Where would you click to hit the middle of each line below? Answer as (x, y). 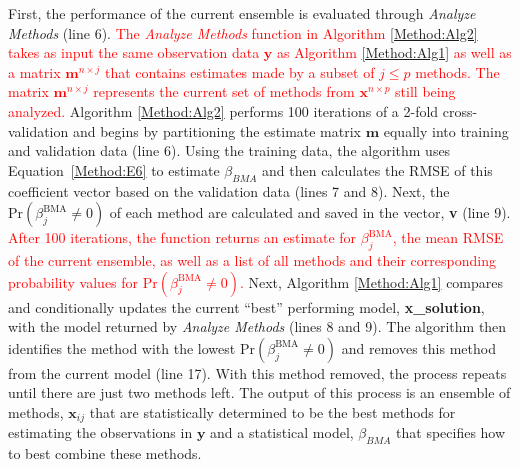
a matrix (34, 71)
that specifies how (451, 432)
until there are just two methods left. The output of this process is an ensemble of (259, 392)
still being (425, 91)
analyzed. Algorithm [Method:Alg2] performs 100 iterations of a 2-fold (223, 110)
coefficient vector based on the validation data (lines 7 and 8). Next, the (229, 190)
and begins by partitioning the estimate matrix (216, 130)
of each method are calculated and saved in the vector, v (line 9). (310, 212)
